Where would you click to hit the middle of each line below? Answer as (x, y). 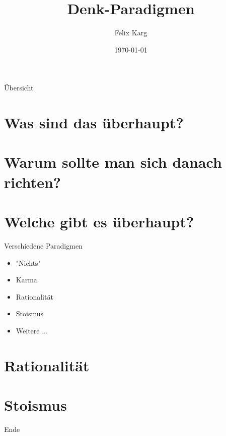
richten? (32, 182)
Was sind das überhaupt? (94, 123)
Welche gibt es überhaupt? (99, 222)
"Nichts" (28, 262)
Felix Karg (131, 33)
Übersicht (19, 88)
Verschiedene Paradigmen (43, 245)
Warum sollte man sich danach (113, 162)
